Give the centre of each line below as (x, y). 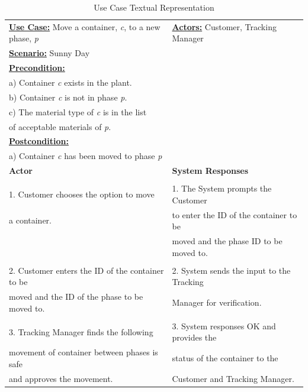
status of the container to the (225, 358)
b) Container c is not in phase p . (68, 97)
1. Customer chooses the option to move (82, 194)
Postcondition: (39, 141)
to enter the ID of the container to (235, 214)
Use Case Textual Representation (154, 7)
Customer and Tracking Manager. (233, 378)
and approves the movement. (61, 378)
